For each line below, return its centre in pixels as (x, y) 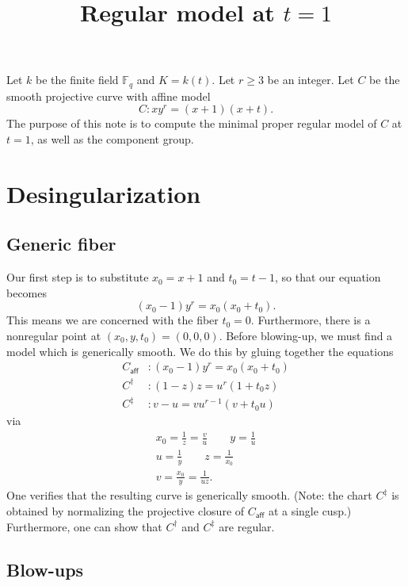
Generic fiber (61, 244)
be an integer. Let (311, 80)
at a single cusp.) (310, 510)
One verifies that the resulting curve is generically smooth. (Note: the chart (189, 495)
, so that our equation (328, 277)
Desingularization (104, 193)
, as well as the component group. (112, 139)
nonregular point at (54, 335)
